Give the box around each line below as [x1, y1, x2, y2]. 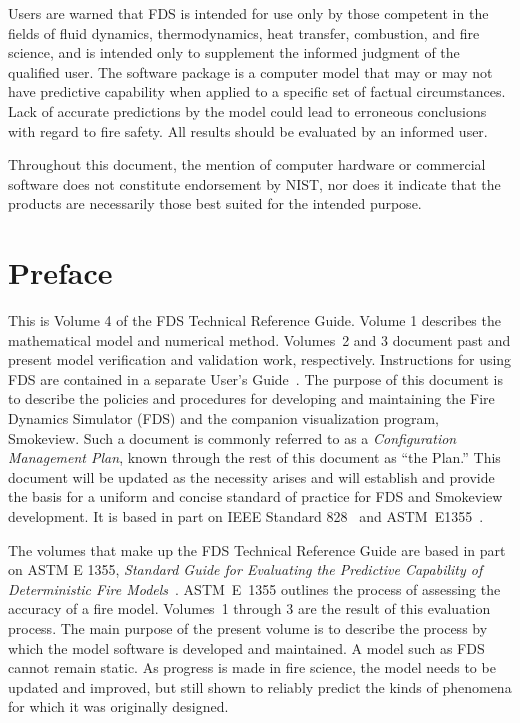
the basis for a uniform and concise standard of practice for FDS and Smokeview [8, 486, 503, 507]
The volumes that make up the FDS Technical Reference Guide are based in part [8, 539, 506, 560]
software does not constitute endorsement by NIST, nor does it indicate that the [8, 173, 501, 194]
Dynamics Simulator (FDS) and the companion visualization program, [8, 408, 440, 429]
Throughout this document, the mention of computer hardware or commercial [8, 154, 486, 175]
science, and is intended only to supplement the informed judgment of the [8, 42, 460, 63]
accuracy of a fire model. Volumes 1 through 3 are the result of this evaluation [8, 598, 491, 619]
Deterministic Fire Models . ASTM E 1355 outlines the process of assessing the [8, 578, 501, 599]
